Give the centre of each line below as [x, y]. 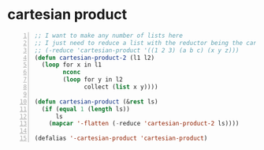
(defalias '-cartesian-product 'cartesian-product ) [121, 139]
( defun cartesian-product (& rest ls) [96, 101]
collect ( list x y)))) [121, 87]
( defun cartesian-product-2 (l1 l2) [95, 58]
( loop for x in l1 [72, 65]
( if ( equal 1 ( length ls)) [86, 109]
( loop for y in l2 [93, 80]
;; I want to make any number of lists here [108, 36]
